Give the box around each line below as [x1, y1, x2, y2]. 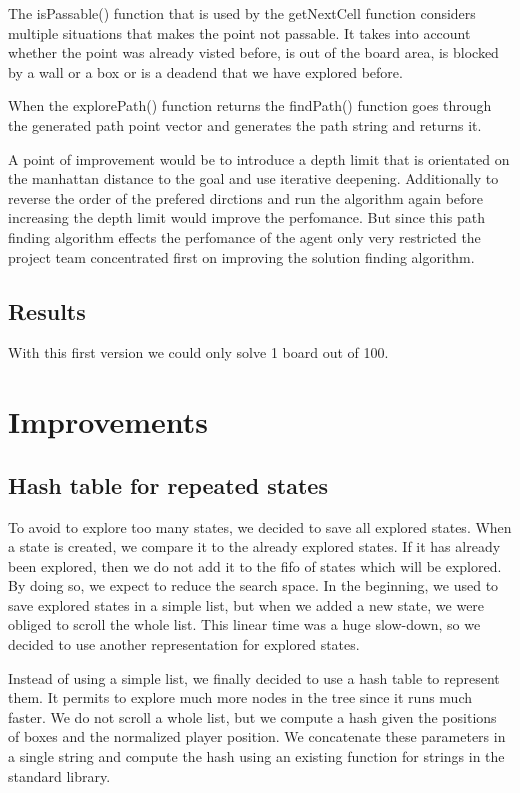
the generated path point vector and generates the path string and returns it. [8, 114, 482, 135]
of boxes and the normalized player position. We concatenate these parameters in [8, 726, 506, 747]
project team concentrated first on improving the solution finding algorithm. [8, 246, 475, 267]
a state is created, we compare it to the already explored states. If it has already [8, 536, 501, 557]
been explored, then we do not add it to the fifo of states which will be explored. [8, 555, 502, 576]
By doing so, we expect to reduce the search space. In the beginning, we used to [8, 575, 499, 596]
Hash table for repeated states [8, 469, 328, 500]
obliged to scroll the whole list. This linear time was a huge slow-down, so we [8, 614, 481, 635]
